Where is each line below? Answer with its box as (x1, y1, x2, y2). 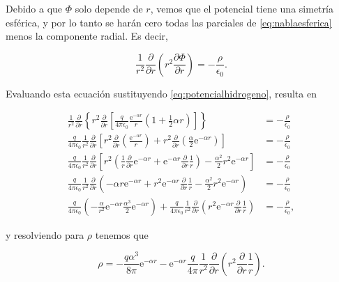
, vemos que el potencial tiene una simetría (150, 1, 333, 15)
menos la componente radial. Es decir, (6, 29, 168, 43)
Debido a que (6, 1, 63, 15)
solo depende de (75, 1, 143, 15)
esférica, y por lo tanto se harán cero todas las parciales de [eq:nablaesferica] (6, 15, 332, 29)
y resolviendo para (6, 227, 84, 242)
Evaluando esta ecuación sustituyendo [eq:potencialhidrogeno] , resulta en (6, 86, 317, 100)
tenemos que (95, 227, 149, 242)
